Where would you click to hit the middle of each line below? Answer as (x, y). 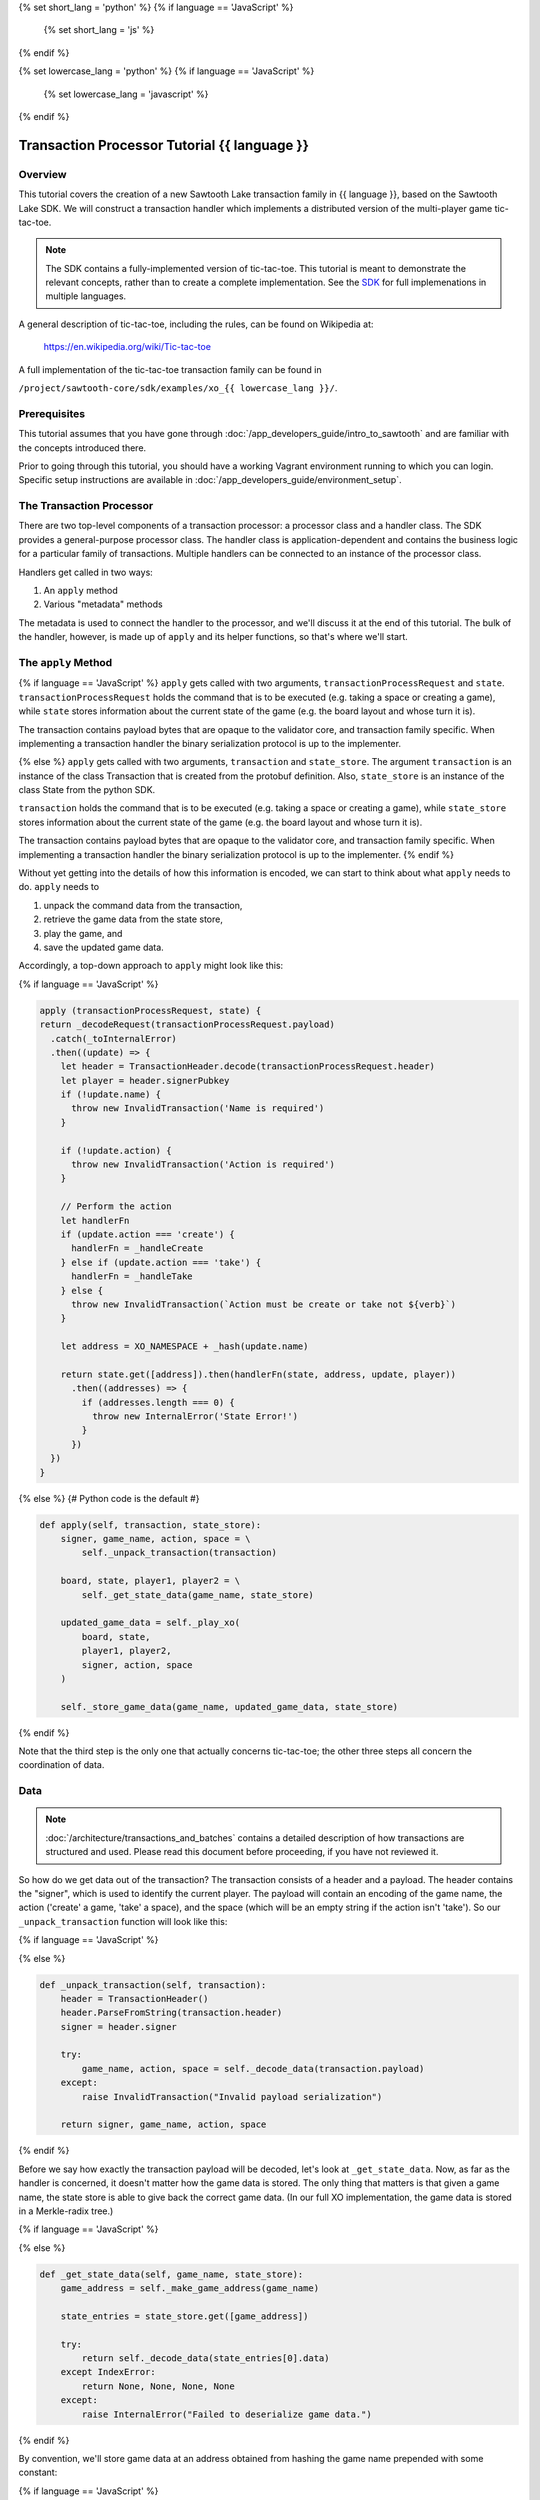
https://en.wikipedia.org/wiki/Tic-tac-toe (127, 347)
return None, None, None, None (158, 2386)
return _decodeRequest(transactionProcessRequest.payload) (187, 1024)
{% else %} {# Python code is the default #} (109, 1498)
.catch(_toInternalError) (113, 1038)
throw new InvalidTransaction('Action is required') (203, 1164)
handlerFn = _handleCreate (137, 1248)
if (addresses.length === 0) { (158, 1402)
